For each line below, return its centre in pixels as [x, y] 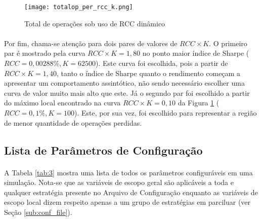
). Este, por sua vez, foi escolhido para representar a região [166, 113]
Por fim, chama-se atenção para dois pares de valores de [91, 43]
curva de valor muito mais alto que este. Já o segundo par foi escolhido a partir [127, 93]
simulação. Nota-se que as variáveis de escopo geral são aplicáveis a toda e [119, 182]
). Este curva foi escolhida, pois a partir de [162, 63]
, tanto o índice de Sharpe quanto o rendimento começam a [148, 73]
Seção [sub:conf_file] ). [38, 212]
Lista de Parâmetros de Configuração [103, 150]
